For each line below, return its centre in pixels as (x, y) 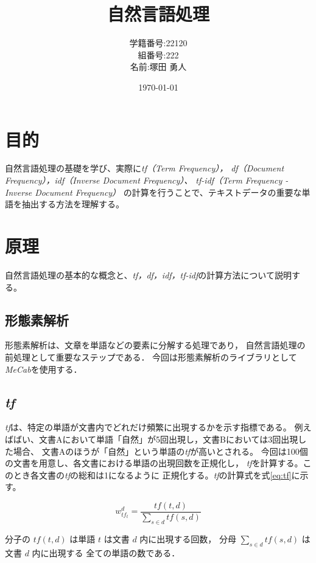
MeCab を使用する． (44, 369)
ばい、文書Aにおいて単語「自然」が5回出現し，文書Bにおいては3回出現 (156, 439)
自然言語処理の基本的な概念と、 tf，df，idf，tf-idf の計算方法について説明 (148, 275)
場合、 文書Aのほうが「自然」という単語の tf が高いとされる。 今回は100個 (160, 451)
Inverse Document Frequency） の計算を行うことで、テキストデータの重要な (153, 192)
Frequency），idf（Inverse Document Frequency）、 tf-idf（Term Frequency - (147, 180)
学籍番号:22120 (158, 43)
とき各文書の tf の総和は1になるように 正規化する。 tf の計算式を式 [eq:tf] (152, 475)
